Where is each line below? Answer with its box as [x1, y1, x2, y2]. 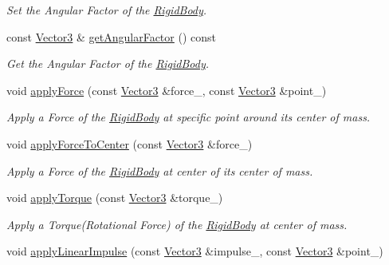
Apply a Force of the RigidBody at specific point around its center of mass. [6, 109, 371, 125]
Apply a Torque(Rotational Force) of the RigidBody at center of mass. [6, 216, 348, 232]
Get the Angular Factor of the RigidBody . [6, 55, 210, 72]
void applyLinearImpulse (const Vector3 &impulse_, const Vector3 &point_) [6, 243, 383, 259]
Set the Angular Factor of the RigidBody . [6, 2, 207, 18]
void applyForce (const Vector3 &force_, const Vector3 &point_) [6, 81, 327, 98]
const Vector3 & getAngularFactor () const [6, 28, 216, 45]
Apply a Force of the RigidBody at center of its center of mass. [6, 162, 313, 179]
